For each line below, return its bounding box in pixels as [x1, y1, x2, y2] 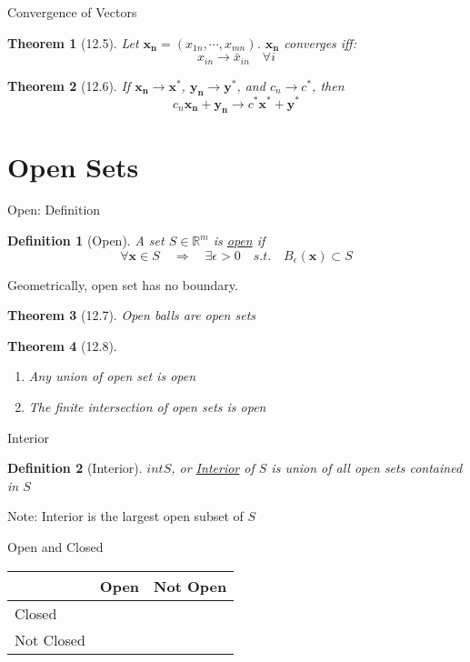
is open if [213, 231, 265, 250]
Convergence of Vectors [7, 3, 137, 21]
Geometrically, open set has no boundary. [7, 275, 238, 294]
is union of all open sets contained [271, 458, 463, 477]
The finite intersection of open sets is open [28, 397, 266, 416]
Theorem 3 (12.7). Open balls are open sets [7, 306, 256, 325]
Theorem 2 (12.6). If [7, 75, 131, 95]
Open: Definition [7, 200, 101, 219]
